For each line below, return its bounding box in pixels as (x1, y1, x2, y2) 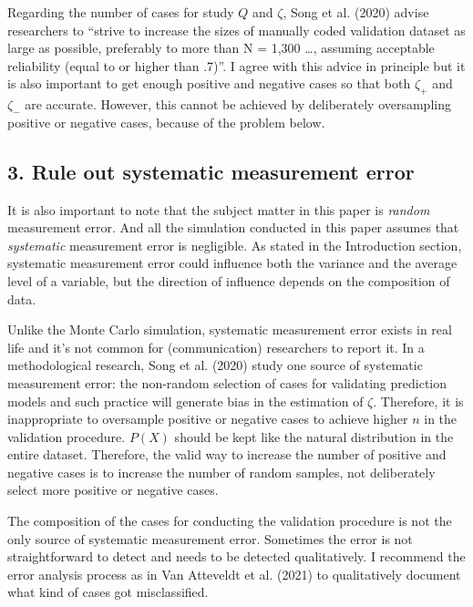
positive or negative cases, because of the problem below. (7, 112, 325, 131)
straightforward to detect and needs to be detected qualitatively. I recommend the (7, 547, 466, 566)
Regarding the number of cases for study (7, 3, 234, 21)
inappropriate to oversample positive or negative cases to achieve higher (7, 409, 408, 428)
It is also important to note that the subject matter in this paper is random (7, 200, 430, 219)
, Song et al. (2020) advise (283, 3, 429, 21)
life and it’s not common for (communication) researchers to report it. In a (7, 337, 425, 356)
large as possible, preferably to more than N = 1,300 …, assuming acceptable (7, 38, 435, 57)
